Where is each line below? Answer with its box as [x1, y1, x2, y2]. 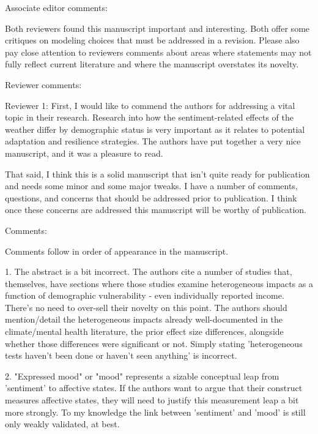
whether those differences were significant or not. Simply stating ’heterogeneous [5, 337, 303, 350]
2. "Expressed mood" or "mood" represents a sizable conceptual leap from [5, 369, 279, 382]
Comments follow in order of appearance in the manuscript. [5, 244, 229, 257]
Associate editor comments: [5, 1, 108, 13]
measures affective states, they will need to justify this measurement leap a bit [5, 394, 299, 406]
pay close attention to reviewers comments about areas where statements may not [5, 45, 312, 58]
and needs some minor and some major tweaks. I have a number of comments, [5, 179, 298, 192]
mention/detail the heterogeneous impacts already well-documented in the [5, 313, 283, 326]
